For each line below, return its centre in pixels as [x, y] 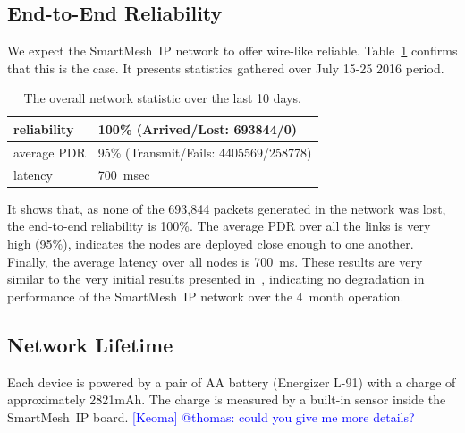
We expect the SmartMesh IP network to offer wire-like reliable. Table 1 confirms [232, 51]
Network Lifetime [90, 344]
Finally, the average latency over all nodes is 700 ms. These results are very [215, 261]
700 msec [124, 174]
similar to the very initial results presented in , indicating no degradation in [216, 279]
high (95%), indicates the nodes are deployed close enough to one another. [211, 243]
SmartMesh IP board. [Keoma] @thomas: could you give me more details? [211, 416]
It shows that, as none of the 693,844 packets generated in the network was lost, [227, 208]
